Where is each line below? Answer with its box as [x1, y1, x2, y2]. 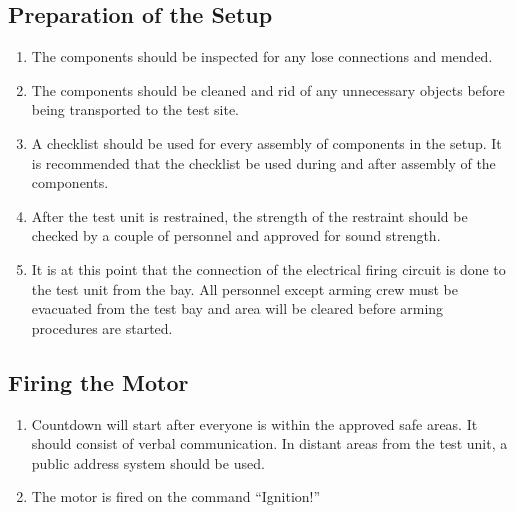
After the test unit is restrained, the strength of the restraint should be [31, 205, 468, 226]
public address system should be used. [31, 452, 265, 473]
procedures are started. [31, 317, 173, 338]
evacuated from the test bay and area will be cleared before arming [31, 298, 444, 319]
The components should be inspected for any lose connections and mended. [31, 46, 493, 67]
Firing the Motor [8, 366, 189, 397]
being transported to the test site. [31, 99, 239, 120]
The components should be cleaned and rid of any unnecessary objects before [31, 79, 505, 100]
